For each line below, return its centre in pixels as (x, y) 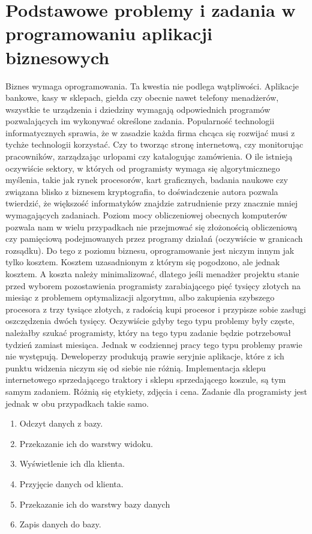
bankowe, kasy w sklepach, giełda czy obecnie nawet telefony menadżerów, (142, 97)
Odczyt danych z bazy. (61, 423)
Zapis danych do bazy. (60, 524)
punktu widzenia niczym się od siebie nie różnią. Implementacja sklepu (136, 367)
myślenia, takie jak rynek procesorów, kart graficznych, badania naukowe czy (147, 180)
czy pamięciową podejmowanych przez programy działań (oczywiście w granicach (154, 238)
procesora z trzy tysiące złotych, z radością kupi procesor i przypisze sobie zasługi (156, 309)
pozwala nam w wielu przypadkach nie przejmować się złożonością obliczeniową (151, 226)
